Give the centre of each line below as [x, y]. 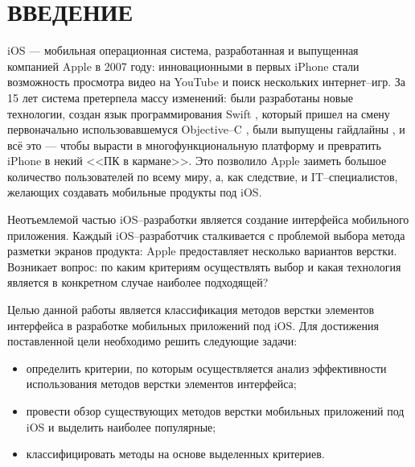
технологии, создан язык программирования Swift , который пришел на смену [199, 113]
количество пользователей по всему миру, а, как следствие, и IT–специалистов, [203, 176]
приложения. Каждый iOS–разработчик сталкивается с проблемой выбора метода [206, 235]
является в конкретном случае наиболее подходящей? [138, 282]
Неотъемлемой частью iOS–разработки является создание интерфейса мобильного [208, 219]
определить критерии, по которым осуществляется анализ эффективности [206, 368]
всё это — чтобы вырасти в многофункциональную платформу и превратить [194, 145]
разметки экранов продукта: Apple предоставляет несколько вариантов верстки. [202, 251]
